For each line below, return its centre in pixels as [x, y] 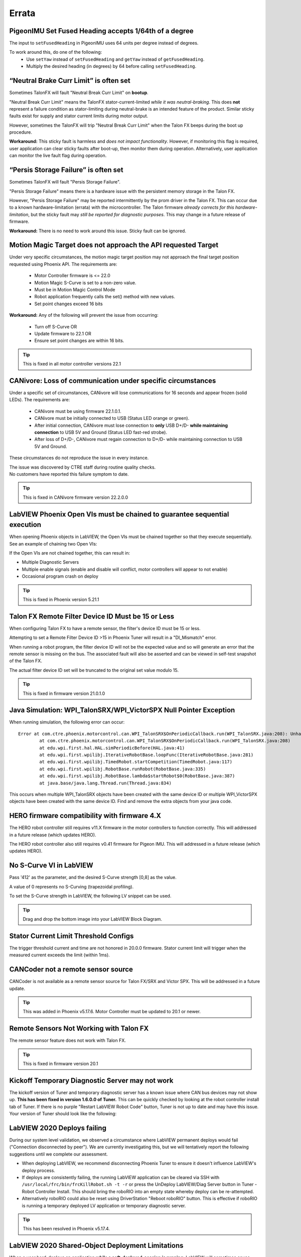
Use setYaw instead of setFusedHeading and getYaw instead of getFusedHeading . [115, 59]
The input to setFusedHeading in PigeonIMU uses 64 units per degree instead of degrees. [104, 43]
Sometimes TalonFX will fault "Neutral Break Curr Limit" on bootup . [79, 93]
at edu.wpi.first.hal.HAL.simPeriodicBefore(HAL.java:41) [112, 748]
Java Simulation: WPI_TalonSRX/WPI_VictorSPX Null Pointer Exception [122, 710]
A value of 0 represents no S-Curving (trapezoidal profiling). [71, 886]
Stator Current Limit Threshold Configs [71, 936]
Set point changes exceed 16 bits [68, 304]
